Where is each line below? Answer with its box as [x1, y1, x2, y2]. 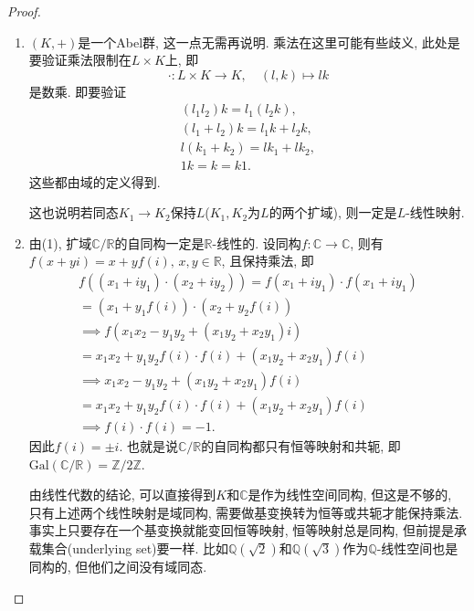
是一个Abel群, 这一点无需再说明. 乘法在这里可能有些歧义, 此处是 [78, 32, 460, 51]
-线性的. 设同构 [212, 233, 301, 252]
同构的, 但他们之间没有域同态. [28, 557, 207, 576]
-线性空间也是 [376, 539, 458, 558]
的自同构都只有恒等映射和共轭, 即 [201, 437, 401, 456]
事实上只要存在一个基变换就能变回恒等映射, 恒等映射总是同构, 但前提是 [28, 521, 454, 540]
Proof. [7, 2, 41, 20]
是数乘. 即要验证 [28, 81, 127, 100]
